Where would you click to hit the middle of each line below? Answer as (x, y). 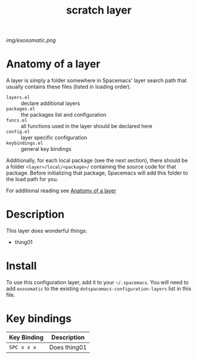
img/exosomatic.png (31, 40)
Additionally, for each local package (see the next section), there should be (97, 160)
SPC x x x (23, 347)
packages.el (21, 109)
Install (21, 266)
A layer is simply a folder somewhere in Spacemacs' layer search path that (96, 81)
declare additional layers (51, 103)
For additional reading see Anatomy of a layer (61, 191)
